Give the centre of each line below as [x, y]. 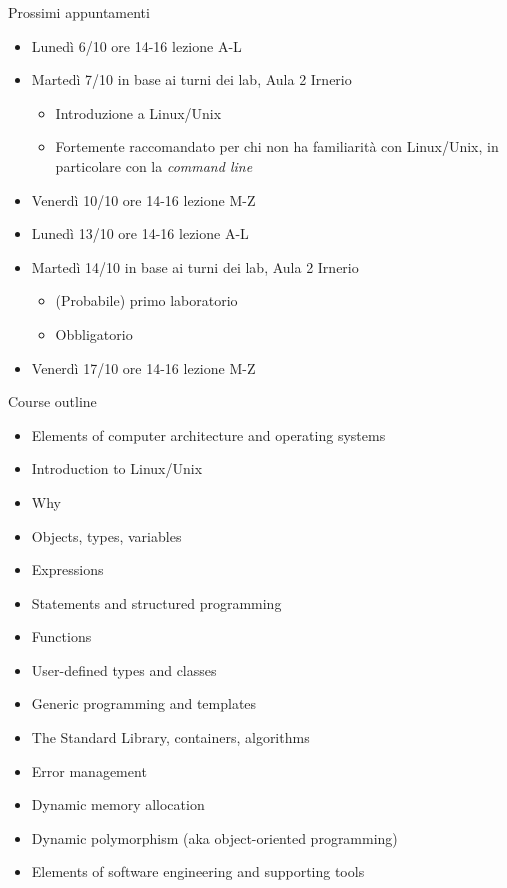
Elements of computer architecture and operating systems [208, 434]
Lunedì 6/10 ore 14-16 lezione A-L [136, 45]
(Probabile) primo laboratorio [146, 300]
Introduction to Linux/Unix [117, 468]
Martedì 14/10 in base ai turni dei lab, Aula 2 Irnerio [195, 266]
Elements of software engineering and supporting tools [198, 871]
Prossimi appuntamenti [79, 12]
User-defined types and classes [124, 669]
